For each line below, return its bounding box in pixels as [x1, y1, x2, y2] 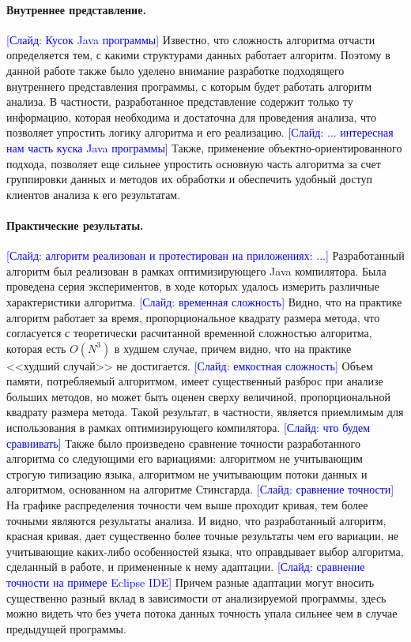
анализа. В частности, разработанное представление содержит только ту [6, 93, 353, 110]
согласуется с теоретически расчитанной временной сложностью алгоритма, [6, 325, 372, 341]
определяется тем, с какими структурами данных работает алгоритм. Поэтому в [6, 47, 390, 63]
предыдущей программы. [6, 620, 126, 636]
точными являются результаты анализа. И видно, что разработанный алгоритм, [6, 512, 386, 528]
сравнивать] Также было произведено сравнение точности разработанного [6, 434, 361, 451]
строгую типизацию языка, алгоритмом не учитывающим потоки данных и [6, 465, 368, 482]
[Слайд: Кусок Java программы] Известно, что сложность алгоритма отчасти [6, 31, 375, 47]
